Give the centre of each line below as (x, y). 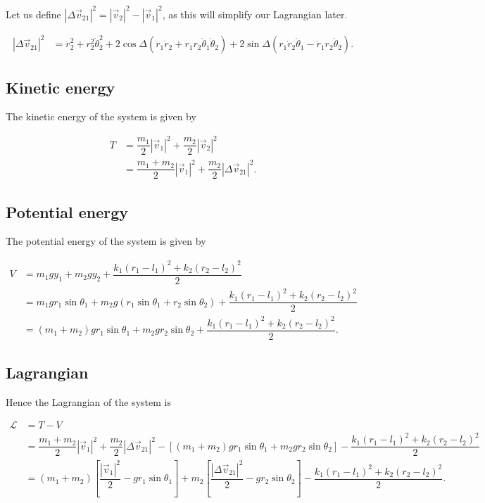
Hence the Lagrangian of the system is (88, 402)
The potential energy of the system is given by (106, 241)
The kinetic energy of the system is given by (101, 116)
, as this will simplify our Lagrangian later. (255, 14)
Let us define (33, 14)
